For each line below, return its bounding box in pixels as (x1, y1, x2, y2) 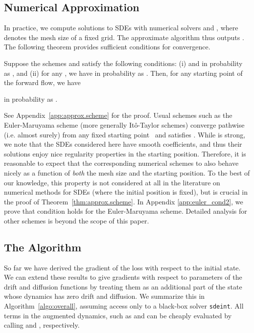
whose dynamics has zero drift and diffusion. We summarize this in (4, 291, 205, 301)
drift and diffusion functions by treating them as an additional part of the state (4, 281, 242, 291)
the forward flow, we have (4, 77, 81, 88)
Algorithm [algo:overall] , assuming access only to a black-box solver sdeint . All (4, 301, 244, 311)
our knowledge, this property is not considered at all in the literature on (4, 177, 220, 187)
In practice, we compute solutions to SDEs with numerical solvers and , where (4, 22, 238, 33)
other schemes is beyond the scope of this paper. (4, 215, 149, 225)
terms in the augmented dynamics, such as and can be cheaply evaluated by (4, 310, 232, 320)
